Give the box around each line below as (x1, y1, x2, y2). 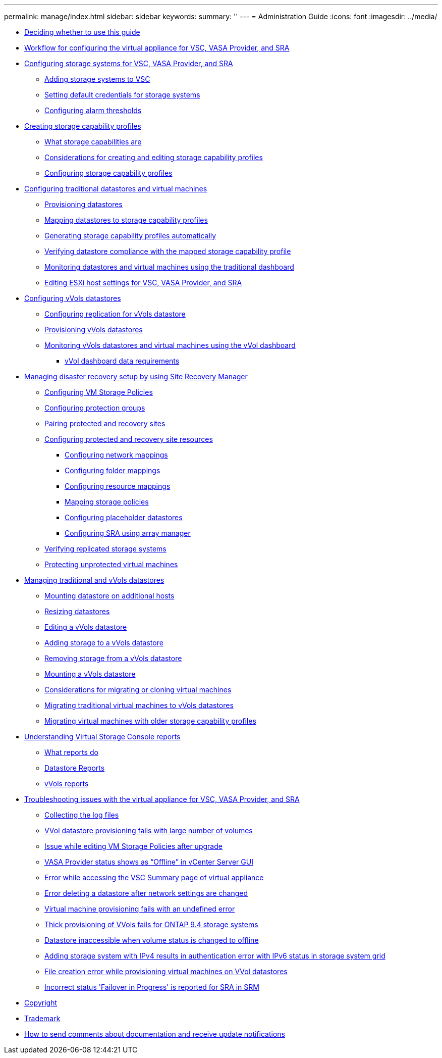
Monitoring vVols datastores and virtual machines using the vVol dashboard (44, 341, 296, 349)
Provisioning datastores (44, 200, 123, 209)
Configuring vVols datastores (24, 294, 121, 303)
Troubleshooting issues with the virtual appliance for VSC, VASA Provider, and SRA (24, 795, 300, 803)
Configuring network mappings (65, 450, 168, 459)
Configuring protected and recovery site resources (44, 435, 213, 443)
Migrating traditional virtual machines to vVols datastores (44, 701, 234, 710)
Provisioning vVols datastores (44, 325, 143, 334)
